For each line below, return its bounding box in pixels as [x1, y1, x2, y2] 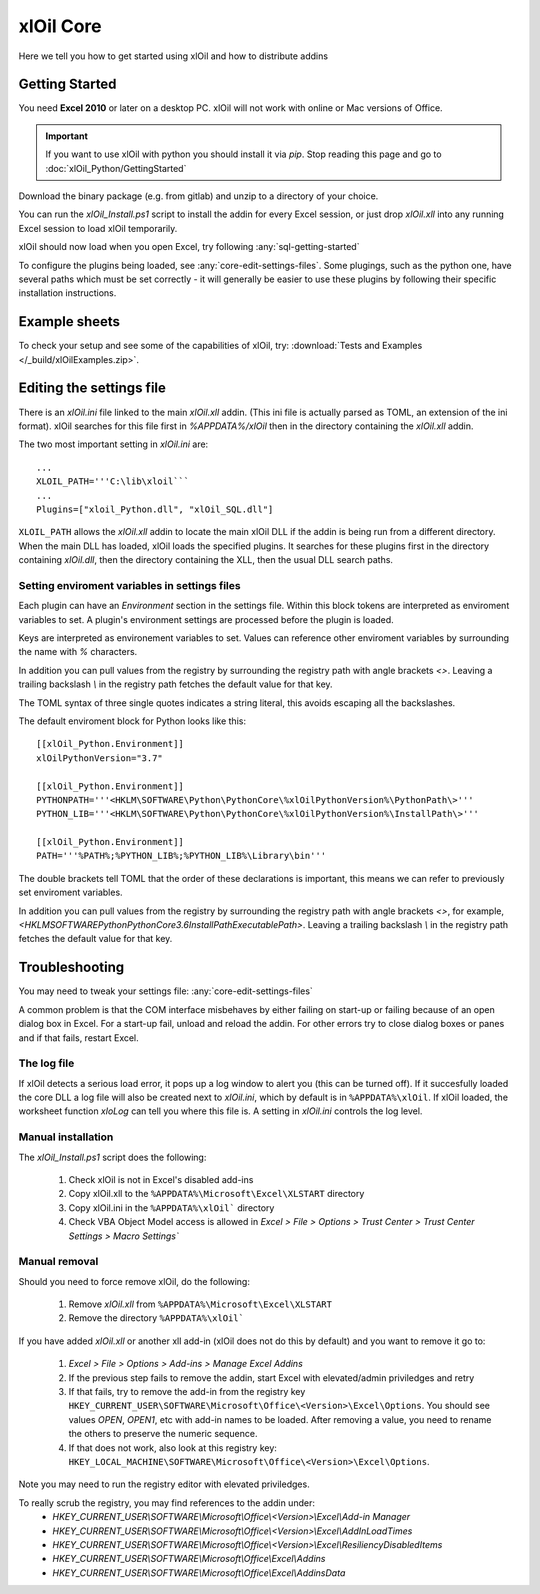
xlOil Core [18, 15, 102, 37]
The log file [18, 1056, 75, 1070]
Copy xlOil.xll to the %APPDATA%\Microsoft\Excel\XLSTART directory [68, 1188, 365, 1200]
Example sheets [18, 313, 120, 330]
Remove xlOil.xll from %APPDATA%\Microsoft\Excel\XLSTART [68, 1298, 332, 1310]
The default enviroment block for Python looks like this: [18, 715, 247, 727]
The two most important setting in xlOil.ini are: [18, 438, 209, 450]
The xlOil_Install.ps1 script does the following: [18, 1151, 207, 1163]
